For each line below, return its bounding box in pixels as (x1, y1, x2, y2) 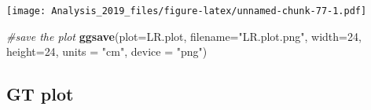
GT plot (6, 82, 74, 106)
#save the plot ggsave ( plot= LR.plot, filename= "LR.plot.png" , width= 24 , (6, 27, 362, 44)
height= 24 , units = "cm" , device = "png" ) (6, 43, 208, 60)
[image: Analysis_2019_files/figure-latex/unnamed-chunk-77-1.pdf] (6, 5, 367, 16)
